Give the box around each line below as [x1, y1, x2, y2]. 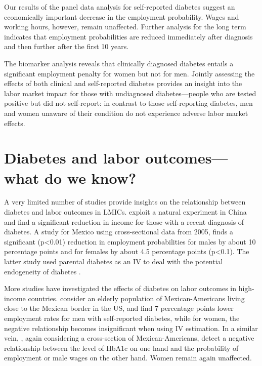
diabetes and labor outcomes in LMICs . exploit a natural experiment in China [4, 207, 247, 217]
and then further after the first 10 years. [4, 41, 129, 52]
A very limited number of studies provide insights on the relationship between [4, 196, 246, 207]
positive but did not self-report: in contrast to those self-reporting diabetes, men [4, 98, 253, 108]
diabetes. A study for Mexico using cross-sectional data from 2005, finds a [4, 226, 233, 237]
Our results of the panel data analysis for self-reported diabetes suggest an [4, 2, 235, 12]
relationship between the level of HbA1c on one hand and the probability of [4, 342, 239, 353]
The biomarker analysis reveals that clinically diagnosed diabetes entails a [4, 58, 234, 68]
